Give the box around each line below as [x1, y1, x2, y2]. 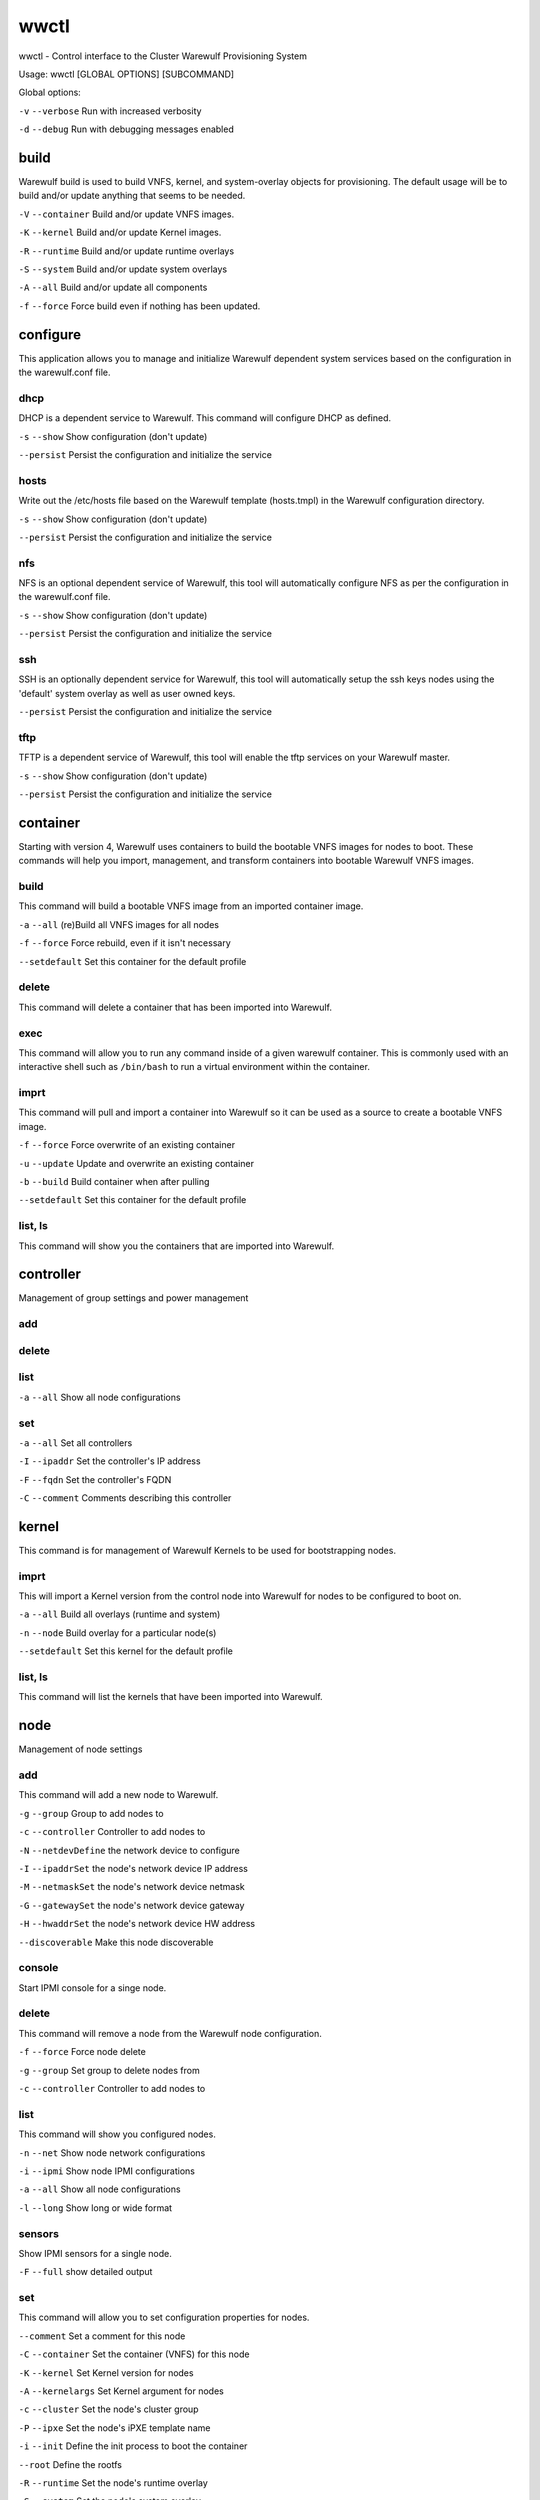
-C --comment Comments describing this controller [18, 1492, 232, 1504]
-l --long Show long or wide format [18, 2201, 173, 2214]
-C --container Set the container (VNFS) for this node [18, 2348, 250, 2360]
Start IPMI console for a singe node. [18, 1981, 167, 1994]
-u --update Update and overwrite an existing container [18, 1157, 255, 1169]
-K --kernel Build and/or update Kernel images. [18, 226, 222, 239]
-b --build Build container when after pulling [18, 1176, 210, 1188]
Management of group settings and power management [18, 1292, 249, 1304]
